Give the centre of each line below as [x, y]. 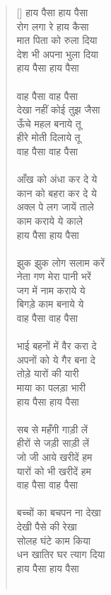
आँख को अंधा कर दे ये [57, 179]
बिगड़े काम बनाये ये [50, 304]
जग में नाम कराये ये [51, 290]
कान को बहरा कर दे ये [57, 193]
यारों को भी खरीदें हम [54, 471]
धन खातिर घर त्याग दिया [61, 554]
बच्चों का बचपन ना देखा [59, 512]
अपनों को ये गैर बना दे [56, 359]
